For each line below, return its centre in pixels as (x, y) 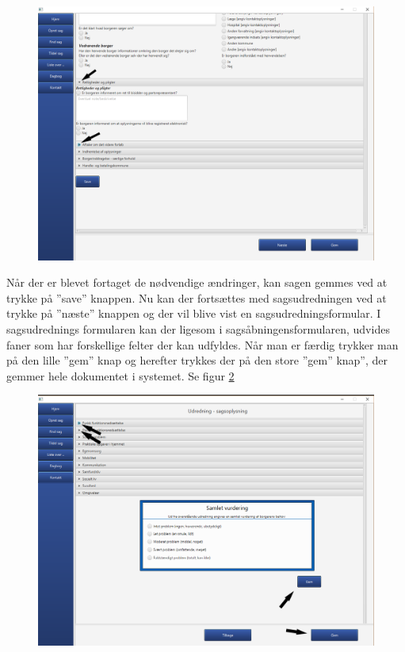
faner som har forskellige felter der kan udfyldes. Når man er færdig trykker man (202, 344)
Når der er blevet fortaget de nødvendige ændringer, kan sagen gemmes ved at (197, 282)
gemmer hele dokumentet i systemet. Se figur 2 (120, 375)
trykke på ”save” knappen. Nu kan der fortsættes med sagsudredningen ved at (197, 297)
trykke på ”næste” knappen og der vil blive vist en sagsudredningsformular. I (194, 313)
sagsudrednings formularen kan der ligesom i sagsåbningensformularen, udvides (198, 329)
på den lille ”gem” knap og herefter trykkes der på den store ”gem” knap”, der (197, 360)
